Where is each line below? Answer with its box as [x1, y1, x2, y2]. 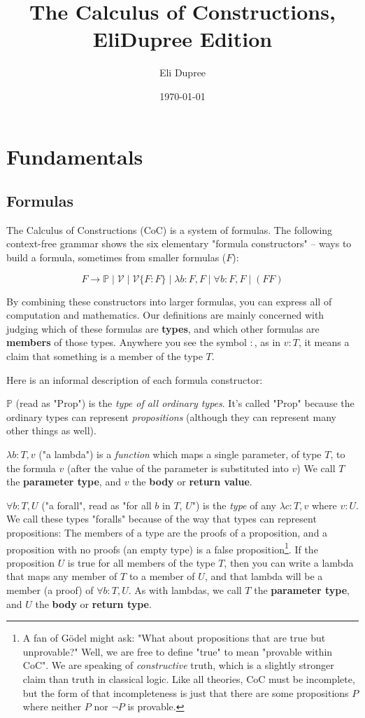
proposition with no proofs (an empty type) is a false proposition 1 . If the [6, 539, 318, 556]
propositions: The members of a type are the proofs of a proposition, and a [6, 525, 328, 539]
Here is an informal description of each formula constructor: [6, 372, 263, 387]
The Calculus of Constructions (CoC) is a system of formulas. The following [6, 222, 333, 237]
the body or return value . [132, 474, 252, 489]
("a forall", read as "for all [41, 497, 152, 512]
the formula [6, 460, 56, 475]
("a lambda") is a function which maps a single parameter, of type [38, 447, 322, 462]
